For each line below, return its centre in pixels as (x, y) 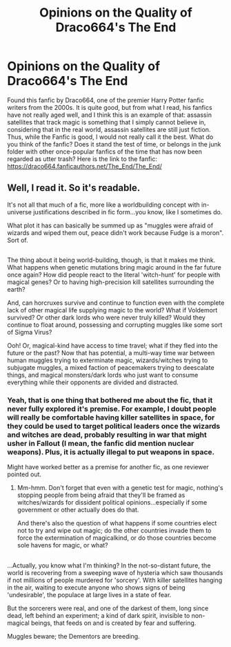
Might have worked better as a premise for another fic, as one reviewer (108, 467)
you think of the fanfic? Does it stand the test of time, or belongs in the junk (114, 144)
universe (20, 212)
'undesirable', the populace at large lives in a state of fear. (89, 594)
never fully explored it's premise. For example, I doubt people (112, 409)
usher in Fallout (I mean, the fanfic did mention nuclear (101, 444)
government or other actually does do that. (78, 510)
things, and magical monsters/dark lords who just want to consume (103, 375)
